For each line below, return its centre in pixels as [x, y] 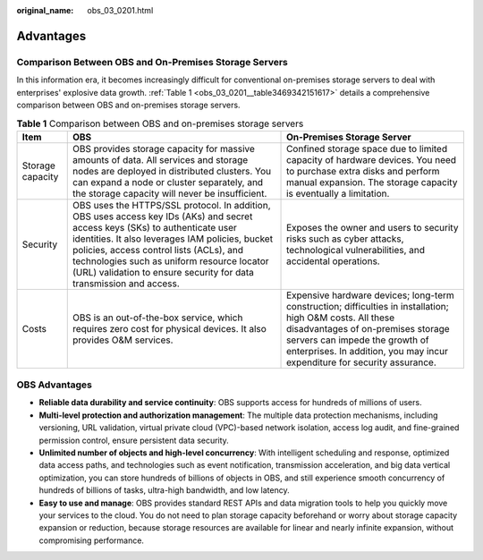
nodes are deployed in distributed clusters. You [172, 171]
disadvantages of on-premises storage [369, 328]
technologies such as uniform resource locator [170, 261]
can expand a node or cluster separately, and [168, 182]
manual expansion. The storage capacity [372, 182]
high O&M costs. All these [341, 318]
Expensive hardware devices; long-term [371, 295]
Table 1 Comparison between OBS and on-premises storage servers [160, 123]
